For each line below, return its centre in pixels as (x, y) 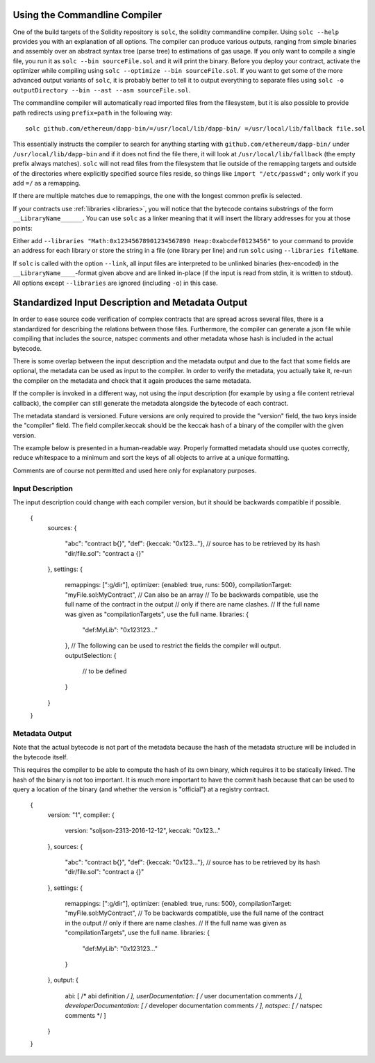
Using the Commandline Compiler (87, 15)
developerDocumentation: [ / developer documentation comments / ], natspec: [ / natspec (194, 1006)
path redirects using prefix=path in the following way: (93, 113)
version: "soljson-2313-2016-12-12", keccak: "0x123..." (143, 831)
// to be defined (105, 671)
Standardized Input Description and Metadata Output (130, 303)
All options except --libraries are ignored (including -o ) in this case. (115, 283)
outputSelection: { (91, 655)
